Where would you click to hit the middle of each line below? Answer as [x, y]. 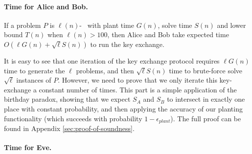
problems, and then [105, 70]
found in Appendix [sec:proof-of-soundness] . [69, 128]
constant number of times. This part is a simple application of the [138, 89]
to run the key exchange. [127, 44]
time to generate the [34, 70]
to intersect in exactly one [206, 99]
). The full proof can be [206, 118]
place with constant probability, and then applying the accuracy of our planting [123, 108]
